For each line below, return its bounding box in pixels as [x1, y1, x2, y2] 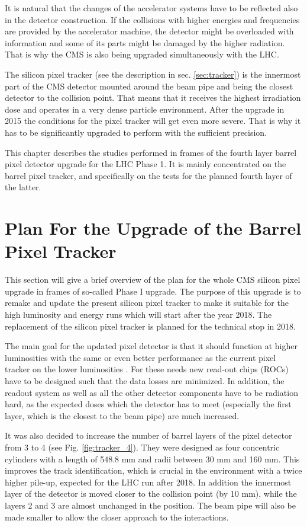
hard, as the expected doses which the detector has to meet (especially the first [5, 398, 292, 410]
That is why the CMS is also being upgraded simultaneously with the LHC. [5, 48, 279, 60]
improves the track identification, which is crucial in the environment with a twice [5, 464, 302, 477]
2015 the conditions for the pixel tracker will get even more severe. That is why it [5, 114, 301, 127]
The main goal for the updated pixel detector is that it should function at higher [5, 340, 298, 352]
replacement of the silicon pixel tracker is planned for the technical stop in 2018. [5, 320, 296, 332]
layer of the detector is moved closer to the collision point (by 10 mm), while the [5, 487, 297, 500]
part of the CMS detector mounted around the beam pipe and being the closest [5, 79, 293, 92]
